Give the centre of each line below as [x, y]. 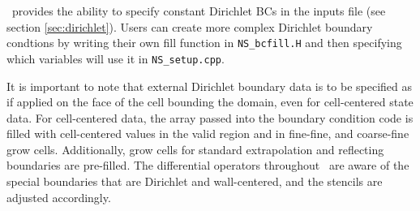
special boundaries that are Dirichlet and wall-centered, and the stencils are [195, 181]
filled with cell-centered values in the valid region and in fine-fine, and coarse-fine [208, 133]
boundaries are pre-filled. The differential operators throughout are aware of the [208, 165]
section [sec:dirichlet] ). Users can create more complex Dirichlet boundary [190, 26]
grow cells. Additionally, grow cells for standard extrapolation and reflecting [195, 149]
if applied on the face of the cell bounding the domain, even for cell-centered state [210, 102]
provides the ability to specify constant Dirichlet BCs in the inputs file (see [199, 11]
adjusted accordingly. [59, 197]
